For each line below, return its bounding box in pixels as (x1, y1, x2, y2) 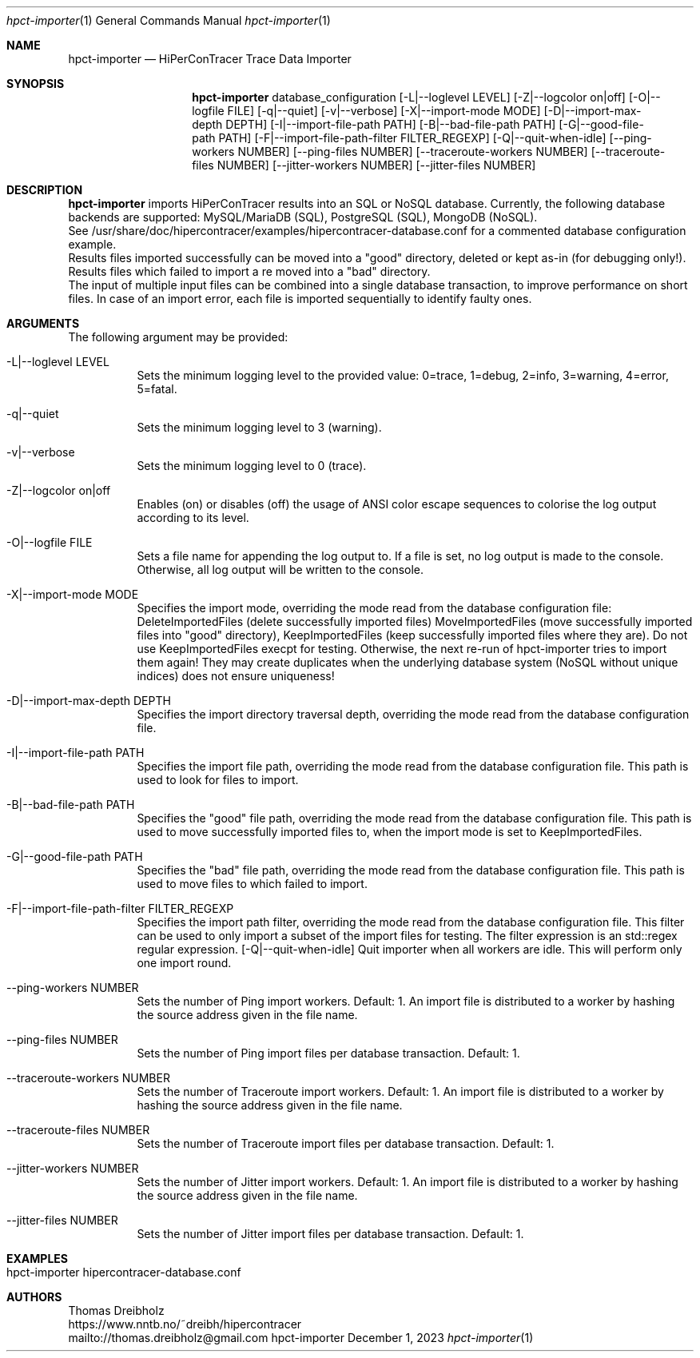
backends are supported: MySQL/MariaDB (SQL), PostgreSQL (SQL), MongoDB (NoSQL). (68, 210, 538, 224)
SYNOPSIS (6, 77, 65, 90)
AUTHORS (6, 1290, 62, 1304)
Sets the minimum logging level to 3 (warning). (137, 420, 382, 434)
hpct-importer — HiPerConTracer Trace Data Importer (68, 52, 352, 66)
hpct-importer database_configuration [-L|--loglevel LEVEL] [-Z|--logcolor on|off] (192, 90, 626, 104)
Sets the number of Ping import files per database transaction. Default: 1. (137, 1046, 520, 1060)
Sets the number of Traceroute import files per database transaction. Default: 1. (137, 1137, 555, 1150)
